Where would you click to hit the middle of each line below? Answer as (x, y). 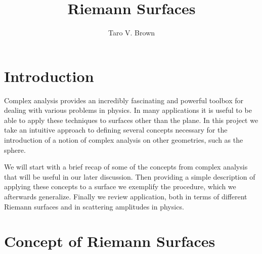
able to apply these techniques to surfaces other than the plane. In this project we (131, 120)
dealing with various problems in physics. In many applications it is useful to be (128, 110)
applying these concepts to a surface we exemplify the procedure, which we (120, 186)
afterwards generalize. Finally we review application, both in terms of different (126, 196)
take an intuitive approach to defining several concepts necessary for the (116, 130)
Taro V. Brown (132, 33)
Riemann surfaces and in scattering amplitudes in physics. (94, 206)
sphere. (15, 150)
